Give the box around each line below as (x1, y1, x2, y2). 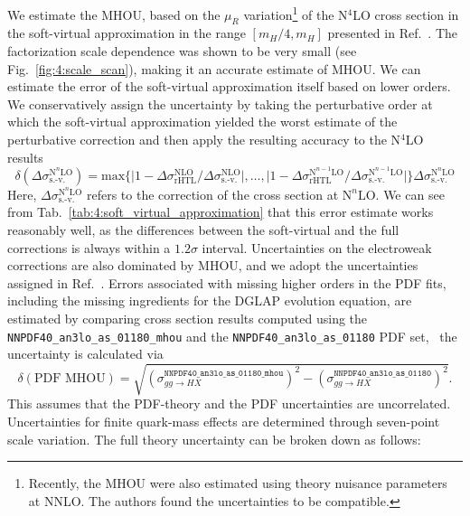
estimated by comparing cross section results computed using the (7, 309, 368, 327)
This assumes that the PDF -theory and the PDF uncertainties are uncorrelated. (7, 394, 451, 413)
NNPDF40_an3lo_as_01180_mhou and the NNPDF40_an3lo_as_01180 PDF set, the (7, 326, 457, 345)
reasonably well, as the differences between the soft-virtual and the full (7, 220, 399, 239)
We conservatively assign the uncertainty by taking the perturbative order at (7, 94, 433, 113)
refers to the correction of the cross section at (86, 184, 339, 203)
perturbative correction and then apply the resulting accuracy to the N (7, 130, 401, 149)
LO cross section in (352, 5, 459, 23)
